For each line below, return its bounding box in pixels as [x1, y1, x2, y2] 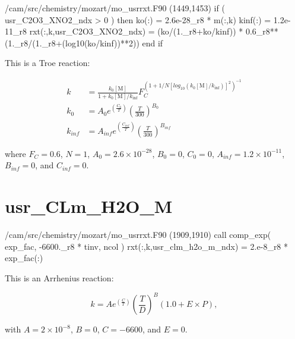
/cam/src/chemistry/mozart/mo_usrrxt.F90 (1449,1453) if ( [5, 2, 225, 14]
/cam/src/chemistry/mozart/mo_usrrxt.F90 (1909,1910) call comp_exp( [5, 228, 271, 241]
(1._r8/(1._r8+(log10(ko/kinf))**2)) [5, 36, 139, 49]
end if [142, 36, 163, 49]
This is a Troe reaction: [5, 56, 90, 69]
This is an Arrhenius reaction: [5, 271, 114, 284]
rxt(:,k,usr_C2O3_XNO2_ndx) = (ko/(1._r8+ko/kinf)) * [29, 25, 243, 37]
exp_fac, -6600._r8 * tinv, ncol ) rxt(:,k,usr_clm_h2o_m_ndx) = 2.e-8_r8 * [5, 240, 288, 252]
